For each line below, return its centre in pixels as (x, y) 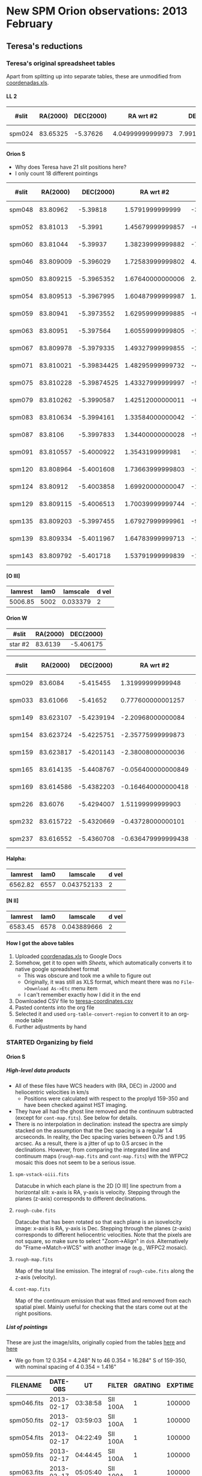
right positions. (33, 1313)
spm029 (21, 683)
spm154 (21, 734)
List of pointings (27, 1327)
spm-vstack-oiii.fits (42, 1174)
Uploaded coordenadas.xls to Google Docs (68, 957)
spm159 (21, 752)
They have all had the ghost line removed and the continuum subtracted (104, 1111)
